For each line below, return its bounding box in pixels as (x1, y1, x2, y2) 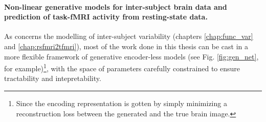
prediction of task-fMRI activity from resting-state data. (4, 11, 208, 22)
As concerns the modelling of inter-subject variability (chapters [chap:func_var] (4, 31, 253, 42)
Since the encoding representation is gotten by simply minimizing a (16, 98, 227, 109)
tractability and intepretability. (4, 73, 101, 84)
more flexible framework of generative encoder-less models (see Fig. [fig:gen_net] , (4, 51, 259, 62)
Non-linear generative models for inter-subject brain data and (4, 1, 227, 12)
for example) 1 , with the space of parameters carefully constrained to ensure (4, 62, 240, 73)
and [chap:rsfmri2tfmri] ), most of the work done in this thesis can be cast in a (4, 40, 249, 51)
